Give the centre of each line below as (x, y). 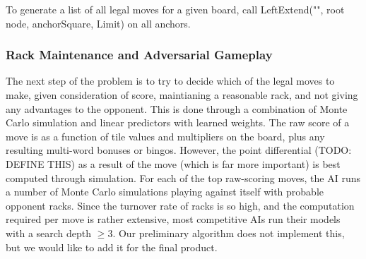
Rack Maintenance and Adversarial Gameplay (139, 55)
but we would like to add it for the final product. (112, 247)
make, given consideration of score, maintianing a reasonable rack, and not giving (182, 95)
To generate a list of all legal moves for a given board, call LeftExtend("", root (175, 9)
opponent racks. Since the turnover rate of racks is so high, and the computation (180, 205)
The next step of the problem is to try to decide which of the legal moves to (170, 81)
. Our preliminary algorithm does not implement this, (229, 233)
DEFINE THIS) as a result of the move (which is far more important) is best (173, 163)
